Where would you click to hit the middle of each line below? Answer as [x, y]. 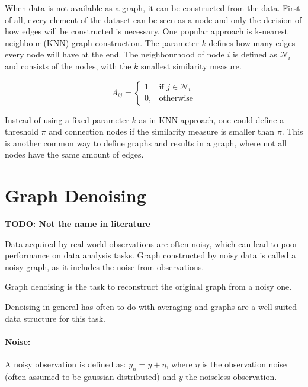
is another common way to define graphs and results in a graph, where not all [146, 143]
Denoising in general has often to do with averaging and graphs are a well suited [151, 307]
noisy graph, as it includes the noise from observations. [105, 266]
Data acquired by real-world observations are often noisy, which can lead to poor [151, 243]
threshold [22, 131]
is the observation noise [245, 364]
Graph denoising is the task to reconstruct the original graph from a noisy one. [148, 287]
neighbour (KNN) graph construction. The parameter [102, 42]
